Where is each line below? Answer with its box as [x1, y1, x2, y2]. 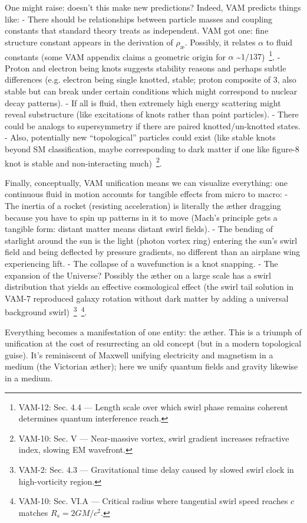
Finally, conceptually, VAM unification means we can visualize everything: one [5, 176, 288, 188]
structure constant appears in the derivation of [5, 35, 173, 48]
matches [18, 506, 48, 518]
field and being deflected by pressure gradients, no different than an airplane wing [5, 246, 301, 258]
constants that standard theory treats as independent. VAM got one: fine [5, 24, 269, 37]
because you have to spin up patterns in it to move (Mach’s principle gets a [5, 211, 278, 223]
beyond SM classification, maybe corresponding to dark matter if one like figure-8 [5, 142, 299, 155]
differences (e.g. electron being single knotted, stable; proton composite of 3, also [5, 73, 296, 86]
